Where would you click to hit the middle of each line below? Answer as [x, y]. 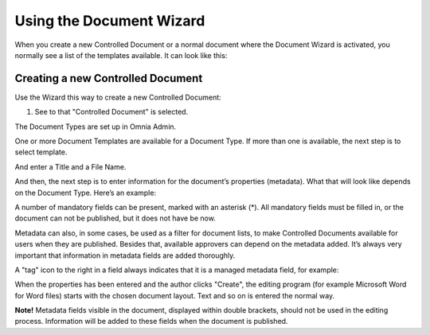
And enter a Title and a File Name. [70, 166]
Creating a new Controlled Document [109, 78]
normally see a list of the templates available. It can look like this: [121, 55]
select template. [41, 152]
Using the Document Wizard [110, 21]
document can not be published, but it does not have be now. [115, 218]
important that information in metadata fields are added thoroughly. [125, 255]
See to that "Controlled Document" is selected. [111, 112]
